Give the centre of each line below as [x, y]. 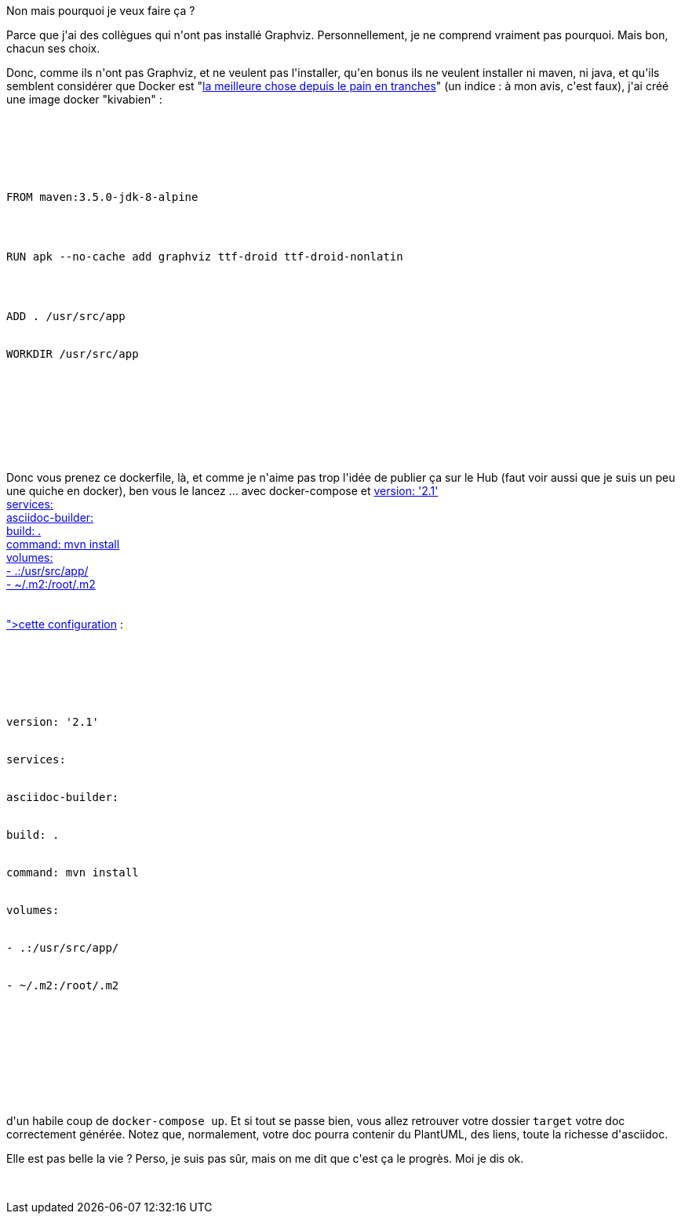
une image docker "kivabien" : [84, 99]
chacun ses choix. [53, 48]
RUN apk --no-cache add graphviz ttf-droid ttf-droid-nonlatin [205, 257]
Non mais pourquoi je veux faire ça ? [101, 11]
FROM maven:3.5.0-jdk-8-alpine [102, 197]
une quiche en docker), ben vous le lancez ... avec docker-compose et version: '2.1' [222, 491]
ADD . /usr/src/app [66, 316]
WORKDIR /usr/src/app [73, 354]
